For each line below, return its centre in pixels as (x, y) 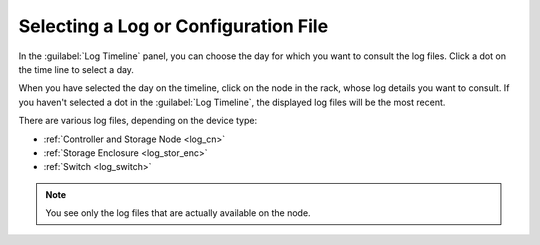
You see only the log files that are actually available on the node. (178, 213)
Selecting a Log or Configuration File (173, 26)
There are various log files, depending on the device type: (138, 121)
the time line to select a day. (76, 69)
